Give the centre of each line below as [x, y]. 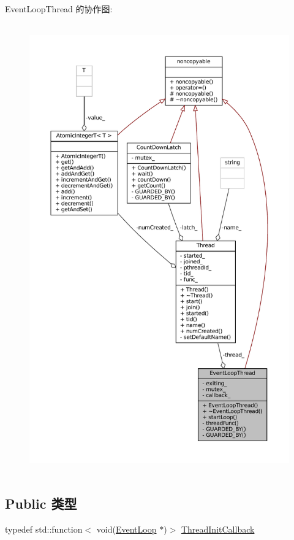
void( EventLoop [126, 529]
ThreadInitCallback [218, 529]
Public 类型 [41, 503]
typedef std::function [44, 529]
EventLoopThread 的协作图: [59, 9]
